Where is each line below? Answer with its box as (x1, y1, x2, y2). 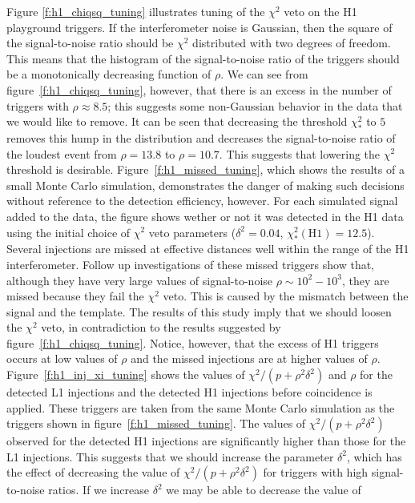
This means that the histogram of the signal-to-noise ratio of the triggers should (6, 50, 400, 66)
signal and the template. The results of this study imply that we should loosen (6, 303, 392, 320)
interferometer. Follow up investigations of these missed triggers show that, (6, 256, 375, 272)
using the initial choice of (6, 223, 131, 240)
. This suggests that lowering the (219, 145, 381, 162)
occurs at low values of (6, 350, 118, 367)
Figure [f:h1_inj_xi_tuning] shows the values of (6, 366, 245, 383)
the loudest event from (6, 145, 117, 162)
